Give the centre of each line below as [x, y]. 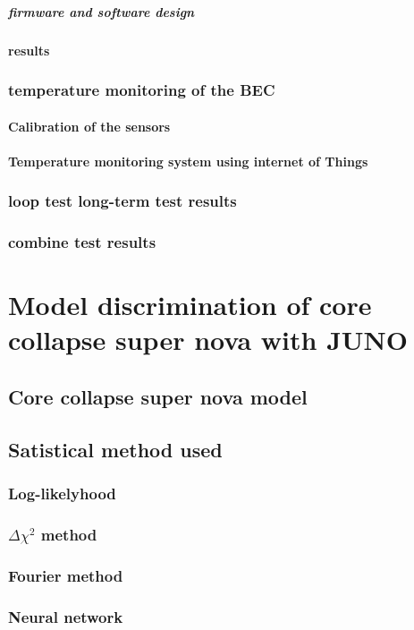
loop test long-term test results [123, 201]
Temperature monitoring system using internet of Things [188, 161]
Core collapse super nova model [158, 397]
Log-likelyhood [62, 494]
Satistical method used [115, 449]
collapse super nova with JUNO [208, 340]
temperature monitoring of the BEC [142, 90]
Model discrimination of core [190, 305]
